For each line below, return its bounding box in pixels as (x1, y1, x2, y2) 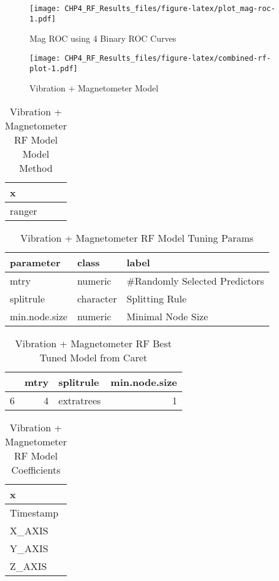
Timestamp (10, 505, 59, 520)
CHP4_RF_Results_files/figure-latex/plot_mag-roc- (64, 4, 275, 13)
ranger (10, 203, 37, 218)
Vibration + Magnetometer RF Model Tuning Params (20, 230, 254, 245)
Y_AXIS (10, 541, 48, 555)
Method (19, 160, 53, 175)
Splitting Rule (126, 291, 186, 306)
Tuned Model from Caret (39, 350, 147, 364)
